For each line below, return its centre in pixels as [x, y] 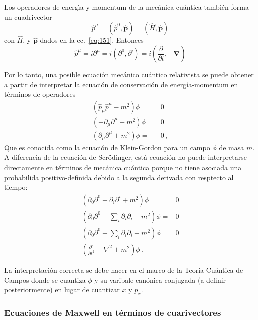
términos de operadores [40, 94]
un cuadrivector [28, 16]
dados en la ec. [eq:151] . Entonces [92, 40]
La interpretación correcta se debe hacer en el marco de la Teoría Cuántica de [124, 270]
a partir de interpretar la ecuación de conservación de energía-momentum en [121, 84]
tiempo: [16, 187]
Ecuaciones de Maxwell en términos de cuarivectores [113, 312]
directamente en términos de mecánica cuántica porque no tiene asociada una [123, 167]
